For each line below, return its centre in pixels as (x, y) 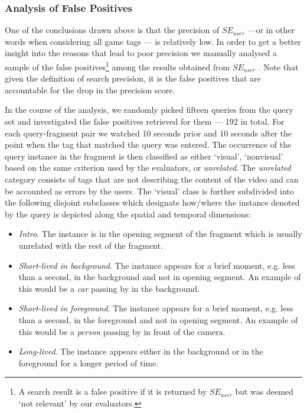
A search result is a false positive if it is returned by (113, 391)
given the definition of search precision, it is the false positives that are (133, 78)
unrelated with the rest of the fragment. (91, 245)
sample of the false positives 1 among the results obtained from (117, 66)
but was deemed (264, 391)
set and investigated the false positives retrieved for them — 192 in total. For (145, 121)
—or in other (271, 30)
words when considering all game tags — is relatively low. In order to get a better (153, 41)
